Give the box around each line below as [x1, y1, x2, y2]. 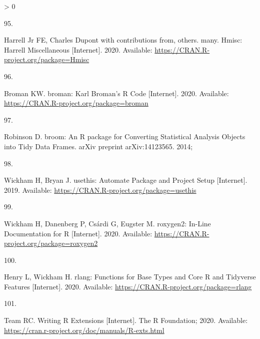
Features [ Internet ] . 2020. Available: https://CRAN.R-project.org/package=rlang [4, 281, 252, 291]
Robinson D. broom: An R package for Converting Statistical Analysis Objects [4, 131, 245, 142]
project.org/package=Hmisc [4, 54, 89, 65]
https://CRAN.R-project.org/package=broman [4, 98, 148, 108]
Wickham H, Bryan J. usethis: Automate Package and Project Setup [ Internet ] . [4, 175, 247, 185]
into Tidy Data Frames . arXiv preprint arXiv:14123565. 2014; [4, 141, 193, 151]
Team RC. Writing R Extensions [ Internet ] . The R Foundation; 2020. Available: [4, 315, 248, 325]
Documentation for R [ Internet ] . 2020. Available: [4, 228, 152, 238]
